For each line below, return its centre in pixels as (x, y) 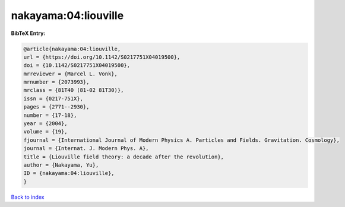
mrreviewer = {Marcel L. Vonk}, (71, 74)
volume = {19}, (45, 132)
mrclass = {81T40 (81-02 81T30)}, (74, 90)
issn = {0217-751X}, (53, 98)
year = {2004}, (45, 124)
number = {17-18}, (50, 115)
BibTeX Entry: (28, 33)
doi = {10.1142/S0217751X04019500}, (77, 66)
